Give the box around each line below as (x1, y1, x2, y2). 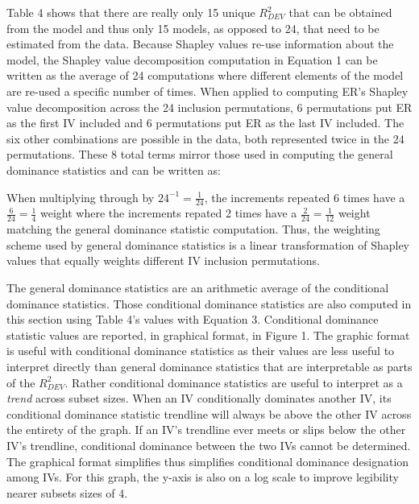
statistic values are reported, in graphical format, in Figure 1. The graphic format (6, 326, 410, 343)
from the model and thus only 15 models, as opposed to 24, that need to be (6, 19, 380, 36)
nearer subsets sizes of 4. (6, 484, 128, 501)
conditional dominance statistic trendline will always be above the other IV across (6, 405, 412, 422)
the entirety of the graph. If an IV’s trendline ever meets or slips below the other (6, 421, 406, 438)
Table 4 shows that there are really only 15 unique (6, 4, 255, 20)
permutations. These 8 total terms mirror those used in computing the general (6, 146, 393, 163)
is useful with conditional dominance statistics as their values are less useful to (6, 342, 395, 359)
